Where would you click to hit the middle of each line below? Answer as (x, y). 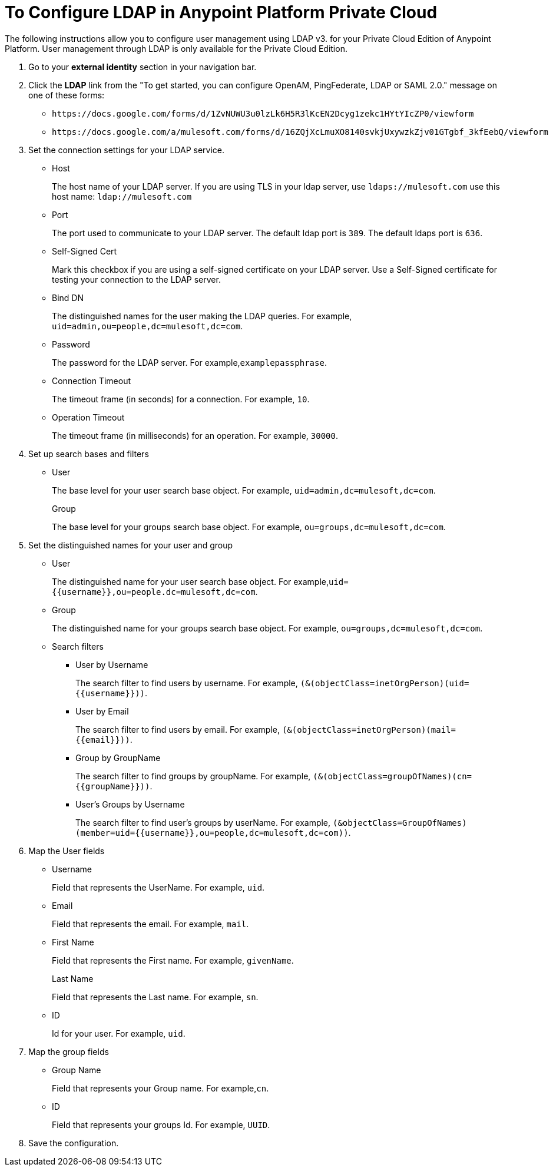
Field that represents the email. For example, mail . (150, 924)
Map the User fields (67, 851)
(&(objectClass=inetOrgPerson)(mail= (369, 730)
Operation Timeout (88, 417)
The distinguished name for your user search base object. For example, (191, 581)
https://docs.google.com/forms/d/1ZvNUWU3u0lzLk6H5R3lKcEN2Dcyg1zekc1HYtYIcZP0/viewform (263, 113)
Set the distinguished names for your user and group (131, 545)
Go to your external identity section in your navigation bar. (143, 67)
